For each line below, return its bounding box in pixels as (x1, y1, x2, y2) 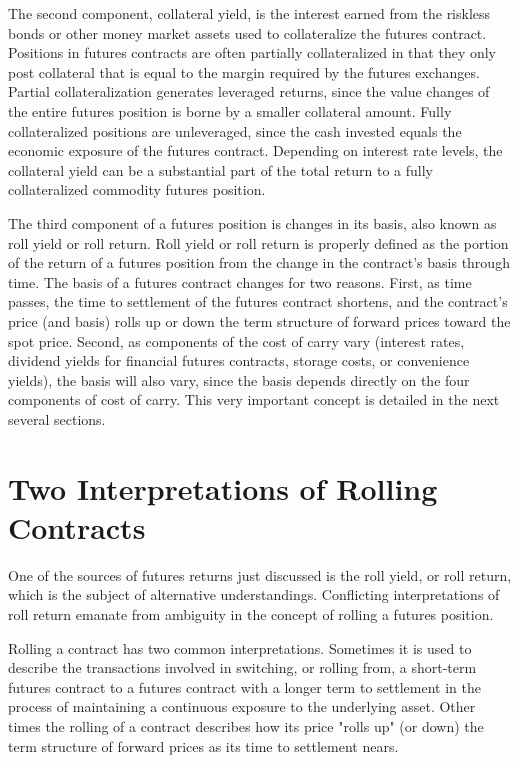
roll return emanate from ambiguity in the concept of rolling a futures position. (8, 603, 494, 624)
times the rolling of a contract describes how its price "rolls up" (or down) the (8, 715, 484, 736)
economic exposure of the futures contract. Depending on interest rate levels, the (8, 140, 503, 161)
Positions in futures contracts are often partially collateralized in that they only (8, 42, 497, 63)
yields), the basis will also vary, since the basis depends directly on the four (8, 369, 470, 390)
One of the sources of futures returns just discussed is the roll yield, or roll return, (8, 564, 512, 585)
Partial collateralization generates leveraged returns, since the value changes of (8, 81, 490, 102)
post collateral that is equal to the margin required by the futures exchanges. (8, 61, 480, 82)
